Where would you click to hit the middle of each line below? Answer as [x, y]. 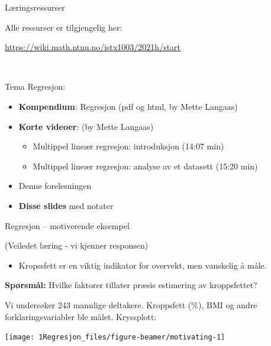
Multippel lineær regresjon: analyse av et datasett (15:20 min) [145, 166]
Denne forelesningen [55, 186]
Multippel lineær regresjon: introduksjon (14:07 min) [128, 146]
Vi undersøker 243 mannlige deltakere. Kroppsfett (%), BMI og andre [131, 304]
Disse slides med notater [66, 205]
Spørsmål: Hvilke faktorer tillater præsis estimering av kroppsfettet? [131, 285]
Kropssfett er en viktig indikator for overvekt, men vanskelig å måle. [143, 265]
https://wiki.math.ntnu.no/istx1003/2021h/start [93, 47]
